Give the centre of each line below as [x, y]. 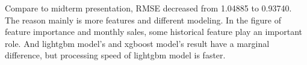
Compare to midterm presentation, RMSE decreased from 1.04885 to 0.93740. [148, 8]
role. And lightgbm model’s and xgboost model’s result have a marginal [137, 43]
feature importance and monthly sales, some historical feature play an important [154, 32]
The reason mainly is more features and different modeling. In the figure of [143, 20]
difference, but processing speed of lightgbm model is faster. [115, 55]
